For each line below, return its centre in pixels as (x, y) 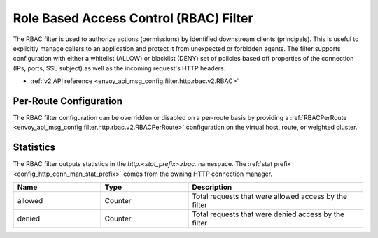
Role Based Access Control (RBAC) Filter (133, 18)
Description (212, 187)
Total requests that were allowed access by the (270, 197)
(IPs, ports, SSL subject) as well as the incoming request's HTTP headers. (119, 68)
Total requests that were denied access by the (268, 214)
